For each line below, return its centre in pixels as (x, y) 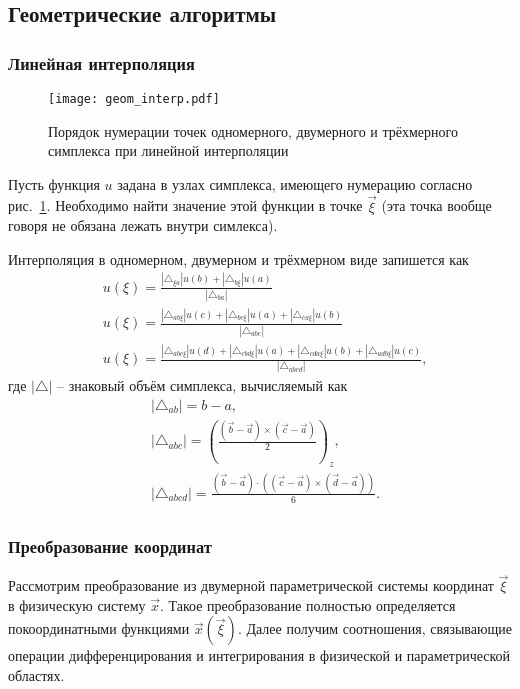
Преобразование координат (110, 545)
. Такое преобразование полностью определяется (307, 604)
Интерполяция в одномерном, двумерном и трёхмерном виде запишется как (238, 258)
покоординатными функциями (99, 628)
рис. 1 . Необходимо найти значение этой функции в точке (185, 205)
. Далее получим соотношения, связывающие (374, 628)
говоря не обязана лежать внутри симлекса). (143, 225)
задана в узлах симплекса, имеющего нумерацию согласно (295, 183)
